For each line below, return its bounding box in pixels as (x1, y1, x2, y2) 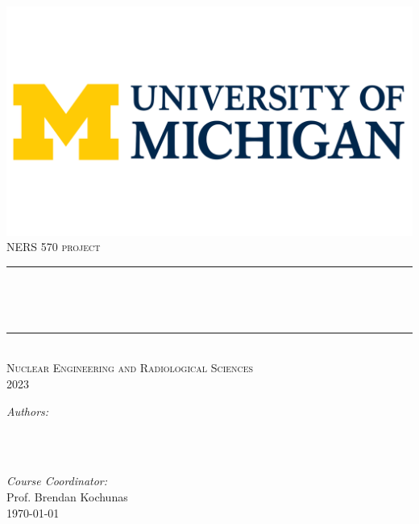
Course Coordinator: (6, 472, 108, 489)
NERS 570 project (6, 238, 101, 255)
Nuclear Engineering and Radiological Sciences (6, 359, 254, 376)
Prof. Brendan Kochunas (6, 488, 128, 505)
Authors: (6, 402, 49, 419)
